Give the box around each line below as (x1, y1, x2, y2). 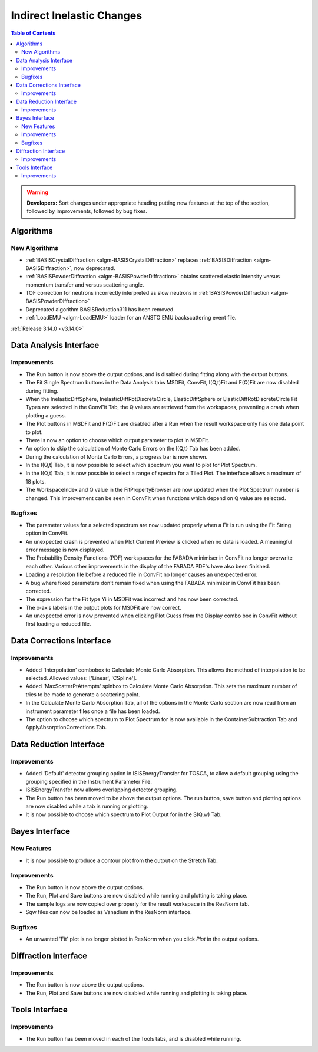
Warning (26, 189, 48, 196)
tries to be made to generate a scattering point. (25, 691, 140, 698)
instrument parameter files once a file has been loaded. (25, 708, 160, 715)
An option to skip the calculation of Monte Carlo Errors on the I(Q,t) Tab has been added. (25, 445, 241, 452)
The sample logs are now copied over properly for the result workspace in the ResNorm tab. (25, 900, 250, 908)
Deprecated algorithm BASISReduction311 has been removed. (25, 305, 175, 313)
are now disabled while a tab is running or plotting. (25, 803, 148, 810)
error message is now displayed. (25, 546, 105, 553)
